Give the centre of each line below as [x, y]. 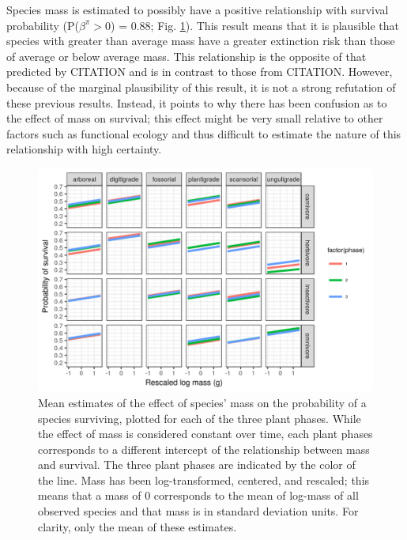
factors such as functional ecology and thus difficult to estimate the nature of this [204, 133]
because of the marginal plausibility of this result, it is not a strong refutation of [201, 87]
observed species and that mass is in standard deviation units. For [198, 511]
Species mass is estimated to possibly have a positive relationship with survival [198, 9]
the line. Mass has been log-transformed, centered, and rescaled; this [204, 480]
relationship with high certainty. [84, 149]
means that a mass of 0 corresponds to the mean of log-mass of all [198, 495]
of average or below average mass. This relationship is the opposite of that [187, 56]
